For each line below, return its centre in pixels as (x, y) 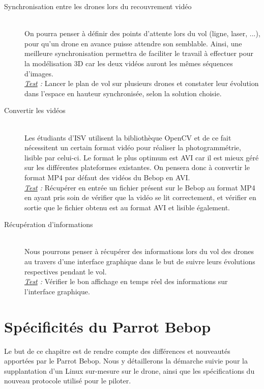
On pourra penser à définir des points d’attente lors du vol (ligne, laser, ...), (142, 33)
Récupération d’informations (49, 224)
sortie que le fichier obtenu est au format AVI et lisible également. (127, 207)
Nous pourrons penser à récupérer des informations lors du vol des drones (139, 251)
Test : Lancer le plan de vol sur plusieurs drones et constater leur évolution (142, 83)
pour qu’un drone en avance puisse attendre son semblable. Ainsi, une (133, 43)
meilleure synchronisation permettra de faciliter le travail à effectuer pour (139, 53)
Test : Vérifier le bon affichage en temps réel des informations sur (126, 281)
